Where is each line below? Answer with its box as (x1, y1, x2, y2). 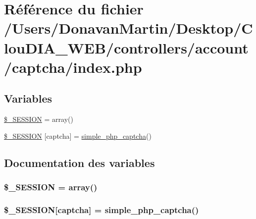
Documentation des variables (4, 155, 155, 170)
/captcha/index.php (4, 56, 142, 77)
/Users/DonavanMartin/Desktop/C (4, 18, 253, 38)
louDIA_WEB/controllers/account (4, 37, 249, 57)
